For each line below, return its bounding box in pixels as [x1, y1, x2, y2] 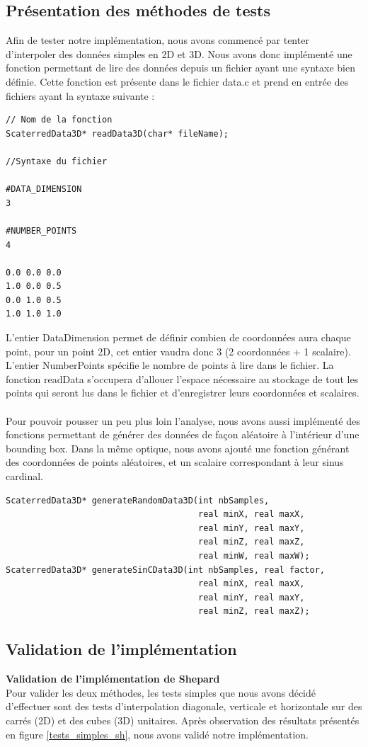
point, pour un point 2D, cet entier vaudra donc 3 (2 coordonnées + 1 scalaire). [6, 343, 351, 358]
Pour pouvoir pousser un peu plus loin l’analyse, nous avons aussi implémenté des [6, 413, 360, 428]
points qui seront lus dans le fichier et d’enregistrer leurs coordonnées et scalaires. [6, 385, 360, 400]
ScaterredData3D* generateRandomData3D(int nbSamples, [6, 495, 270, 506]
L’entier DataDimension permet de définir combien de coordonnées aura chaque [6, 330, 351, 345]
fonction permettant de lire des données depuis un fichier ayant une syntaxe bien [6, 60, 355, 75]
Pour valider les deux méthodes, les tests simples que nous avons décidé [6, 685, 316, 700]
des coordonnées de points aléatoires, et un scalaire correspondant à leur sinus [6, 455, 344, 469]
